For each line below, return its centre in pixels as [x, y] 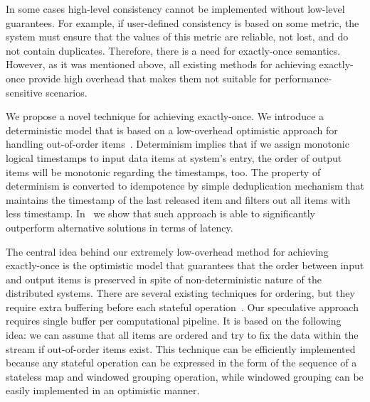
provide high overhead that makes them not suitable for [150, 78]
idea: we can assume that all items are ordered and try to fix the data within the [182, 335]
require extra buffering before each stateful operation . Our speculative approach [182, 306]
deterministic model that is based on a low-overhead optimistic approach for [172, 130]
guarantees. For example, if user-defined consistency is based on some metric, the [183, 22]
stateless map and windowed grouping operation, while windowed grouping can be [185, 376]
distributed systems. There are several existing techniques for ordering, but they [180, 293]
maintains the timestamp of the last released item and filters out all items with [178, 199]
